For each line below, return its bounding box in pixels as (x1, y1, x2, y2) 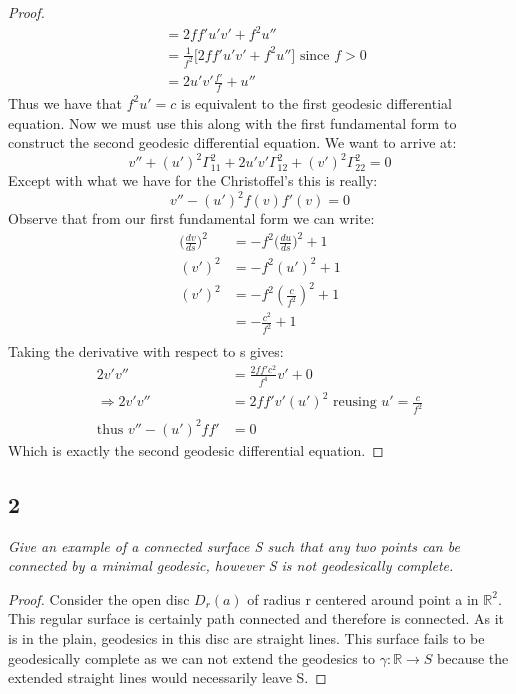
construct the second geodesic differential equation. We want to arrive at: (8, 132, 457, 153)
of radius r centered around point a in (247, 588, 479, 609)
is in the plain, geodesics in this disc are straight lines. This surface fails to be (8, 627, 485, 648)
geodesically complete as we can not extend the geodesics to (8, 647, 375, 668)
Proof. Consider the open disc (8, 588, 190, 609)
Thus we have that (8, 92, 123, 113)
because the (437, 647, 509, 668)
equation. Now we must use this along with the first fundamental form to (8, 112, 457, 133)
